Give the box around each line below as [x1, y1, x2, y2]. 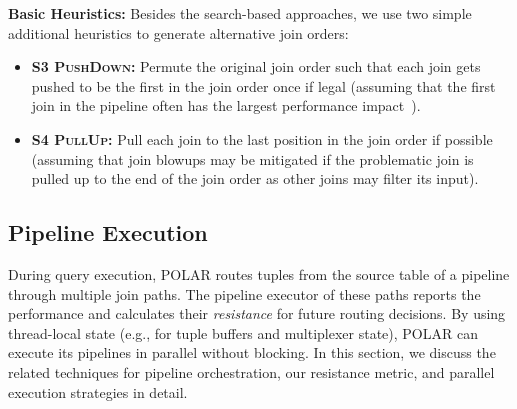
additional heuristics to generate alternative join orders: [8, 22, 349, 43]
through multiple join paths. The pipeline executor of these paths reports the [8, 283, 481, 304]
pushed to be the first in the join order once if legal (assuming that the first [31, 75, 496, 96]
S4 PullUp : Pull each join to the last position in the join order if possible [31, 128, 493, 149]
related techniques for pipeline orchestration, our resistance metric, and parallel [8, 361, 495, 382]
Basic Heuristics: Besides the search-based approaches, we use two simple [8, 3, 472, 23]
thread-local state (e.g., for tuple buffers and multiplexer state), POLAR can [8, 322, 478, 343]
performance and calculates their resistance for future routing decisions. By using [8, 303, 506, 324]
